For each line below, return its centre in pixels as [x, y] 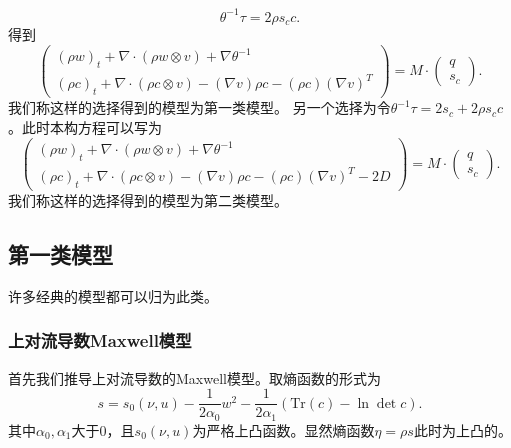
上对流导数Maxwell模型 [100, 340]
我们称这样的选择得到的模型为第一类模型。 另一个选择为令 [199, 107]
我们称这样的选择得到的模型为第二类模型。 [148, 200]
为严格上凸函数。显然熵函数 [283, 429]
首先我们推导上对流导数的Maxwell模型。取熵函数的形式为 [194, 377]
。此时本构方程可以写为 [85, 126]
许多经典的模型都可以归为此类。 [113, 295]
